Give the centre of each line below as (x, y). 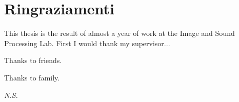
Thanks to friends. (33, 60)
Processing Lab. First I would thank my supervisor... (87, 43)
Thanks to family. (32, 77)
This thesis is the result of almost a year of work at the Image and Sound (120, 33)
